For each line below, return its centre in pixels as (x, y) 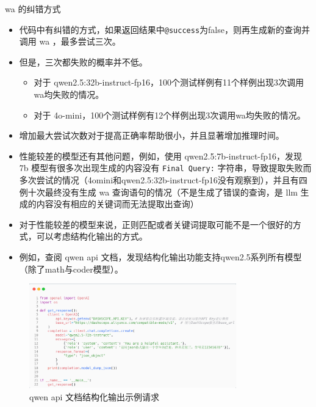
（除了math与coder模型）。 (71, 269)
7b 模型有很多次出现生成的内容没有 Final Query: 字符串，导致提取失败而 (165, 168)
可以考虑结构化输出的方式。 (92, 236)
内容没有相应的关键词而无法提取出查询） (117, 204)
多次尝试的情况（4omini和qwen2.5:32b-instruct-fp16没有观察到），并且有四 (163, 180)
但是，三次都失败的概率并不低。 (83, 61)
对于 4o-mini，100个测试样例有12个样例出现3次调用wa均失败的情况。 (170, 115)
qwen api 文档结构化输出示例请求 (95, 397)
